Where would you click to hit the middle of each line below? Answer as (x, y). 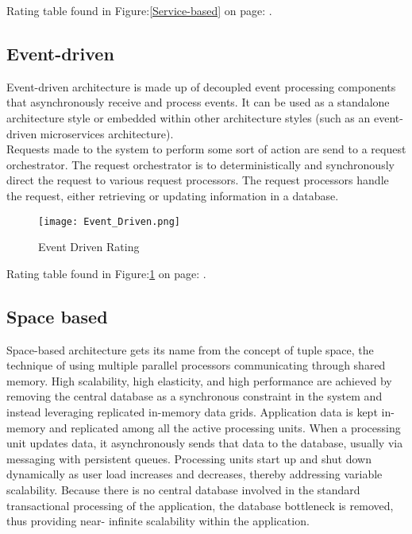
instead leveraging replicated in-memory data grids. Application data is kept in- (200, 411)
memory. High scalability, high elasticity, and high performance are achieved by (199, 380)
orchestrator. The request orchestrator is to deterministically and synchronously (200, 164)
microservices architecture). (107, 133)
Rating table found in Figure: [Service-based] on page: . (139, 10)
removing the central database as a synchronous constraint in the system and (194, 396)
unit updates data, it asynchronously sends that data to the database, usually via (205, 443)
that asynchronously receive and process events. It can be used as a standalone (198, 102)
